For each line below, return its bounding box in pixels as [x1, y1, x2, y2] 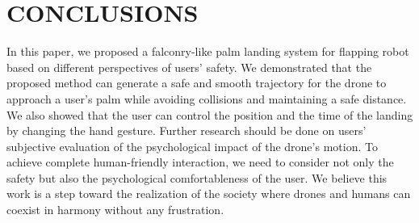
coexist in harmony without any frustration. [6, 201, 224, 218]
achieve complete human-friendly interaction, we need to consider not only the [6, 154, 394, 170]
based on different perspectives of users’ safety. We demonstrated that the [6, 58, 372, 75]
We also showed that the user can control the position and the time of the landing [6, 106, 413, 123]
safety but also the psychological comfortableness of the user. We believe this [6, 169, 388, 186]
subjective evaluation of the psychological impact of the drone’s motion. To [6, 137, 378, 154]
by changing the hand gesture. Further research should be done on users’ [6, 122, 367, 139]
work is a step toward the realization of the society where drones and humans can [6, 185, 411, 202]
